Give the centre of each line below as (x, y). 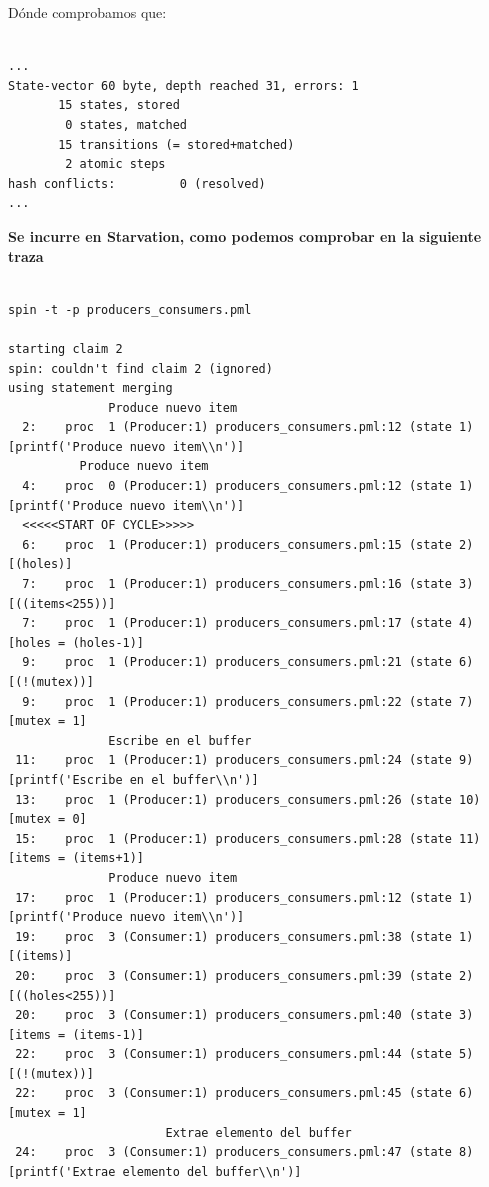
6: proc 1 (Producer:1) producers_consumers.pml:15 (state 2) (248, 544)
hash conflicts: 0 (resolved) (137, 183)
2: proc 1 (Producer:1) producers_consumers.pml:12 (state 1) (248, 427)
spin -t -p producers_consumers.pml (130, 309)
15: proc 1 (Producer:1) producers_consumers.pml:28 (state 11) (248, 838)
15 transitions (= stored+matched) (176, 144)
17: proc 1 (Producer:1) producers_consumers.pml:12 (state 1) (244, 897)
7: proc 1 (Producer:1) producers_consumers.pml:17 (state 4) (248, 623)
